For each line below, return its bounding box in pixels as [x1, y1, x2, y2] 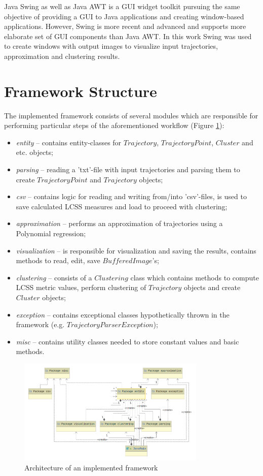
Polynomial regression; [16, 228, 86, 239]
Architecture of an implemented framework [24, 462, 158, 472]
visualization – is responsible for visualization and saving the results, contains [16, 245, 256, 256]
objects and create [183, 282, 241, 293]
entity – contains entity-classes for [16, 137, 122, 147]
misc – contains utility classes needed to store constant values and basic [16, 336, 239, 346]
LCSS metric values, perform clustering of [16, 282, 146, 293]
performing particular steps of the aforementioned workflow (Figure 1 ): [4, 120, 224, 131]
